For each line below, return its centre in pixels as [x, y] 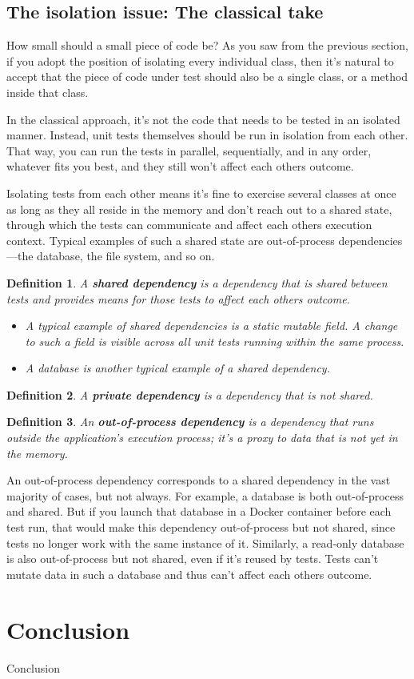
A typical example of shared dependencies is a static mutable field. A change [211, 325]
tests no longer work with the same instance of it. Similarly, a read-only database [205, 542]
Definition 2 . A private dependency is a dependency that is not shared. [190, 394]
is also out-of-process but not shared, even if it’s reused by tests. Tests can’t [193, 558]
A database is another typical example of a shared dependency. [177, 368]
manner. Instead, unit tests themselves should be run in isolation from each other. [207, 135]
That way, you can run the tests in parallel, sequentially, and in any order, [189, 150]
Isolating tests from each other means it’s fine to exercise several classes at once [201, 193]
